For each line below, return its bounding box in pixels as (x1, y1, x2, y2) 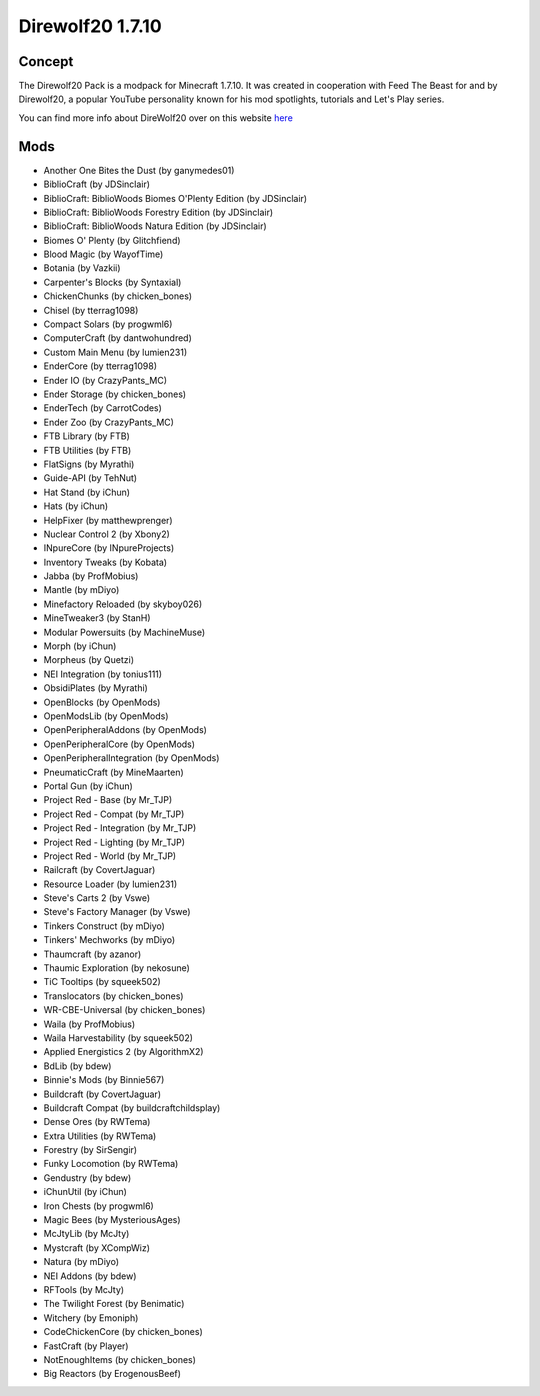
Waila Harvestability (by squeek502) (43, 1031, 194, 1044)
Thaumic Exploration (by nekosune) (43, 962, 190, 974)
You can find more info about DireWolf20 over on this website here (18, 111, 294, 124)
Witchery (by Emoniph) (43, 1311, 139, 1324)
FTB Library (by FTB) (43, 430, 130, 442)
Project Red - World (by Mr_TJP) (43, 850, 177, 862)
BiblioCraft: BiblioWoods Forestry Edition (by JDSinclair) (43, 206, 274, 218)
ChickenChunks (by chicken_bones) (43, 290, 193, 302)
